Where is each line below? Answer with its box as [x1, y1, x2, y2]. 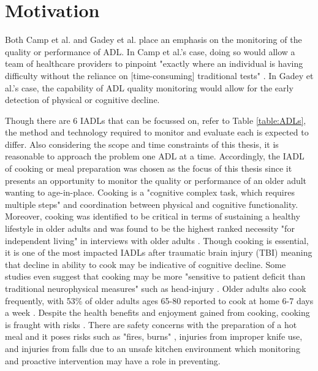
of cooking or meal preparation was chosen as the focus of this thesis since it [5, 162, 292, 175]
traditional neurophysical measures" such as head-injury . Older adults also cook [5, 282, 306, 294]
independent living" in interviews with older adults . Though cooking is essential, [5, 234, 309, 247]
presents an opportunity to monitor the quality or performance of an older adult [5, 174, 307, 186]
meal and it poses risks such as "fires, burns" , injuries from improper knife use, [5, 330, 303, 343]
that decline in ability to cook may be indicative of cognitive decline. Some [5, 258, 286, 270]
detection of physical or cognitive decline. [5, 93, 160, 106]
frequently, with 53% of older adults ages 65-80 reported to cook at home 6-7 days [5, 294, 314, 307]
